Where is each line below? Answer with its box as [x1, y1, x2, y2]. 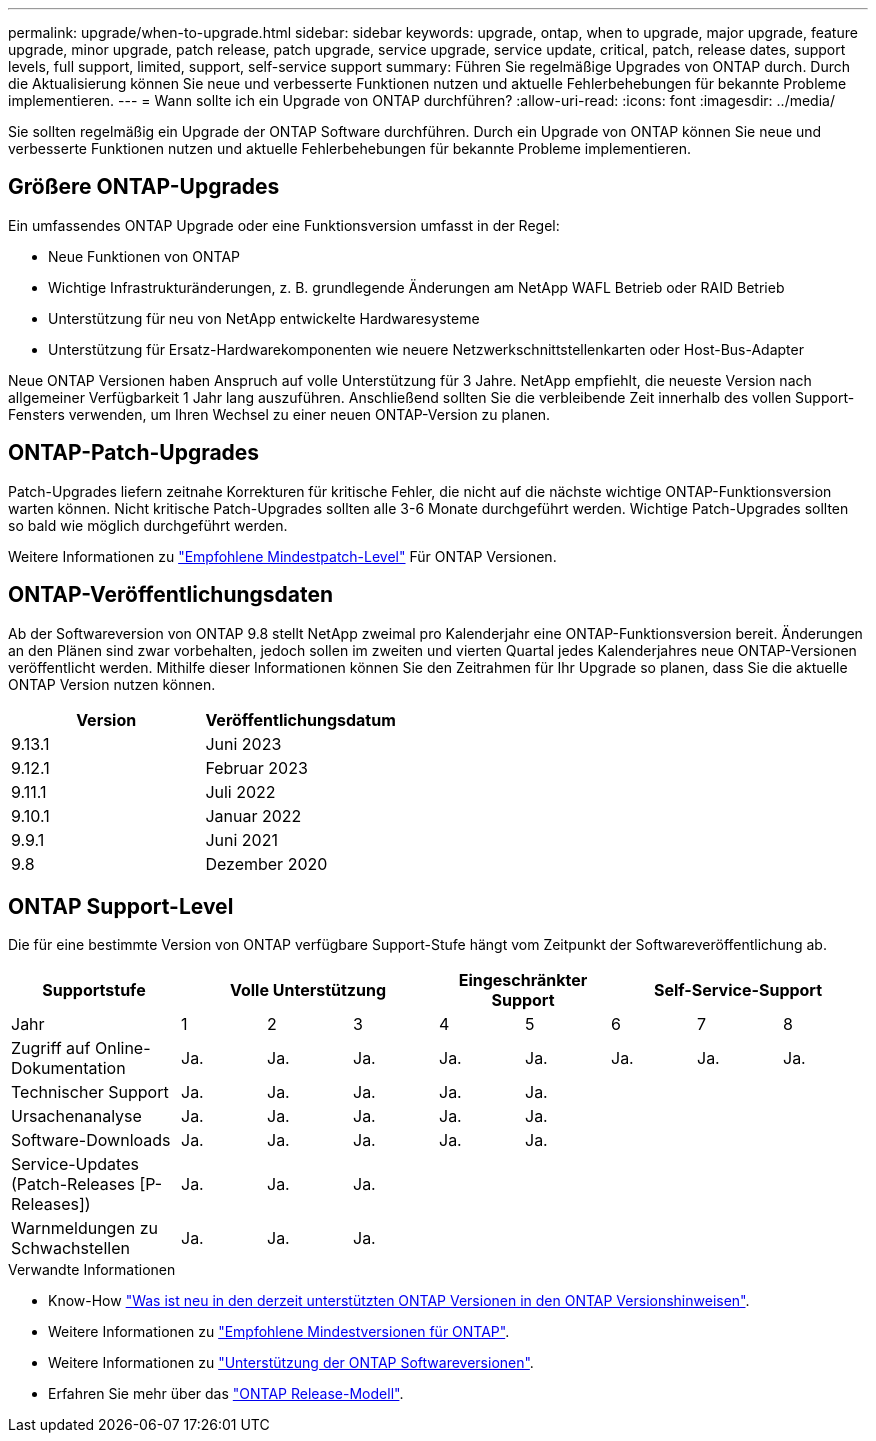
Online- [94, 1038, 151, 1059]
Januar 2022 [205, 805, 302, 826]
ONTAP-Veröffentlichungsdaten [8, 582, 334, 608]
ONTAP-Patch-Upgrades [8, 440, 260, 466]
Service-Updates [11, 1154, 139, 1175]
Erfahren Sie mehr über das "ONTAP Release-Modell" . [48, 1385, 404, 1403]
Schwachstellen [11, 1238, 130, 1259]
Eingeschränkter [458, 970, 588, 991]
